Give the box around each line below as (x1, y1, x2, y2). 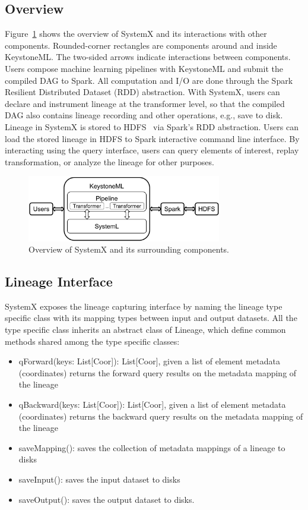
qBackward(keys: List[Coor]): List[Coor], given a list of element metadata (18, 398, 286, 411)
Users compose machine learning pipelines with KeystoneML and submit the (5, 62, 283, 74)
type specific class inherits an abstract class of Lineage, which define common (5, 323, 286, 336)
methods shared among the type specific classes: (5, 335, 180, 347)
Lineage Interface (5, 272, 113, 291)
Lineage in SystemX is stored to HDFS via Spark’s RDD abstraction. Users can (5, 120, 299, 133)
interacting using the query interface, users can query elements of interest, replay (5, 144, 299, 156)
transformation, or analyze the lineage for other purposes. (5, 155, 214, 168)
